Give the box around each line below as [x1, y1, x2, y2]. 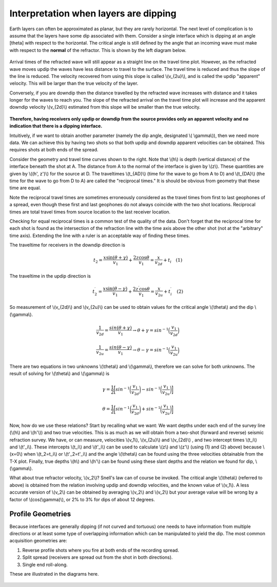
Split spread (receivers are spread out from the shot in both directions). [22, 554, 173, 560]
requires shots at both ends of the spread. [9, 147, 98, 153]
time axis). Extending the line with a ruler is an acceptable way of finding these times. [9, 232, 190, 239]
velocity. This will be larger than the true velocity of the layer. [9, 80, 138, 87]
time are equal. [9, 185, 41, 191]
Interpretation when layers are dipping [9, 8, 176, 19]
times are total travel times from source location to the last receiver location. [9, 208, 171, 215]
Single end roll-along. [22, 561, 68, 568]
